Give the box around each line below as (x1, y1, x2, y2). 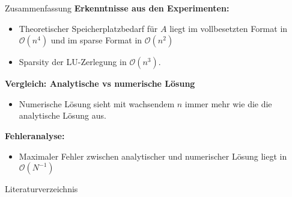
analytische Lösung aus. (19, 109, 106, 122)
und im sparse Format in (50, 34, 142, 46)
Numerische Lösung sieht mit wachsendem (19, 97, 175, 110)
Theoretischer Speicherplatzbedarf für (19, 22, 158, 34)
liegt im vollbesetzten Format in (169, 22, 288, 34)
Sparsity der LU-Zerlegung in (19, 55, 127, 68)
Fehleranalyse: (5, 129, 65, 142)
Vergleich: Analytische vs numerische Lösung (5, 77, 195, 90)
